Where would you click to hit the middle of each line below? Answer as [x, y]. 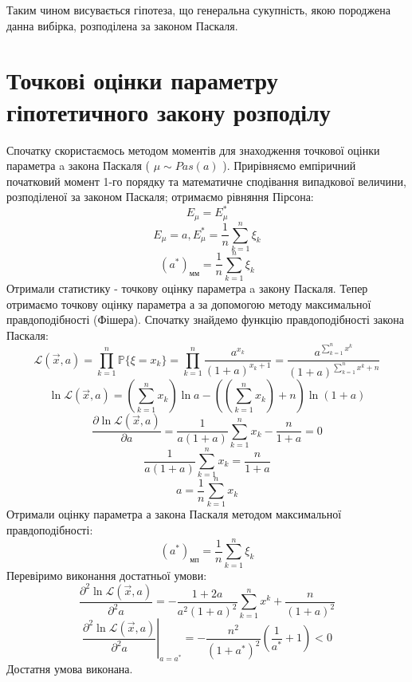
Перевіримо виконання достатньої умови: [107, 575]
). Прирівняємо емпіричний [289, 166]
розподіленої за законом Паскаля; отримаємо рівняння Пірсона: [160, 197]
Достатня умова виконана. [70, 669]
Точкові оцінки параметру [142, 80]
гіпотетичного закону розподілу [169, 111]
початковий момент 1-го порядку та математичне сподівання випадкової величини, [206, 181]
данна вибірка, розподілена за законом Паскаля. [122, 25]
